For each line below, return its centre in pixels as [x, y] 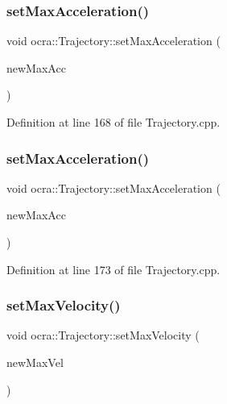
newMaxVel [35, 362]
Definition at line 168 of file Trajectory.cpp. [113, 122]
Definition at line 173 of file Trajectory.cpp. [113, 269]
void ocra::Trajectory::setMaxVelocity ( [103, 335]
